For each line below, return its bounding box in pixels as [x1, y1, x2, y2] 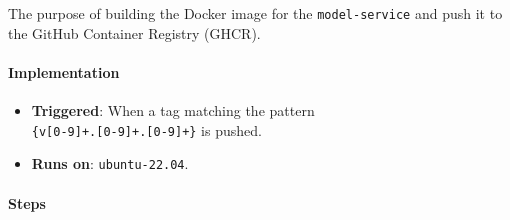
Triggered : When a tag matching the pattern [31, 100, 315, 121]
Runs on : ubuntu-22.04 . [31, 153, 189, 174]
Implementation [8, 61, 120, 82]
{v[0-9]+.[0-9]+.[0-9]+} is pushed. [31, 119, 262, 140]
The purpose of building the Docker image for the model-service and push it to [8, 3, 503, 23]
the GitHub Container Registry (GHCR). [8, 22, 261, 43]
